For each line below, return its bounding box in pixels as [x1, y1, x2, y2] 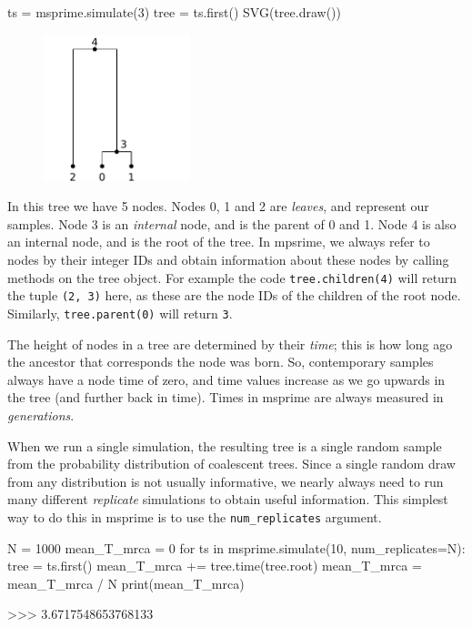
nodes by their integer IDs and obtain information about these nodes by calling [7, 250, 449, 269]
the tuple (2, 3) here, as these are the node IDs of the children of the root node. [7, 286, 461, 305]
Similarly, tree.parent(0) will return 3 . [7, 303, 233, 322]
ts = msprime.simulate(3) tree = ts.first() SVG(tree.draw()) [7, 3, 341, 21]
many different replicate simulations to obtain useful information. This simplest [7, 490, 448, 509]
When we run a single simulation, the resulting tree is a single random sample [7, 436, 442, 455]
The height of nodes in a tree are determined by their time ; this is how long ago [7, 334, 453, 353]
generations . [7, 406, 75, 425]
